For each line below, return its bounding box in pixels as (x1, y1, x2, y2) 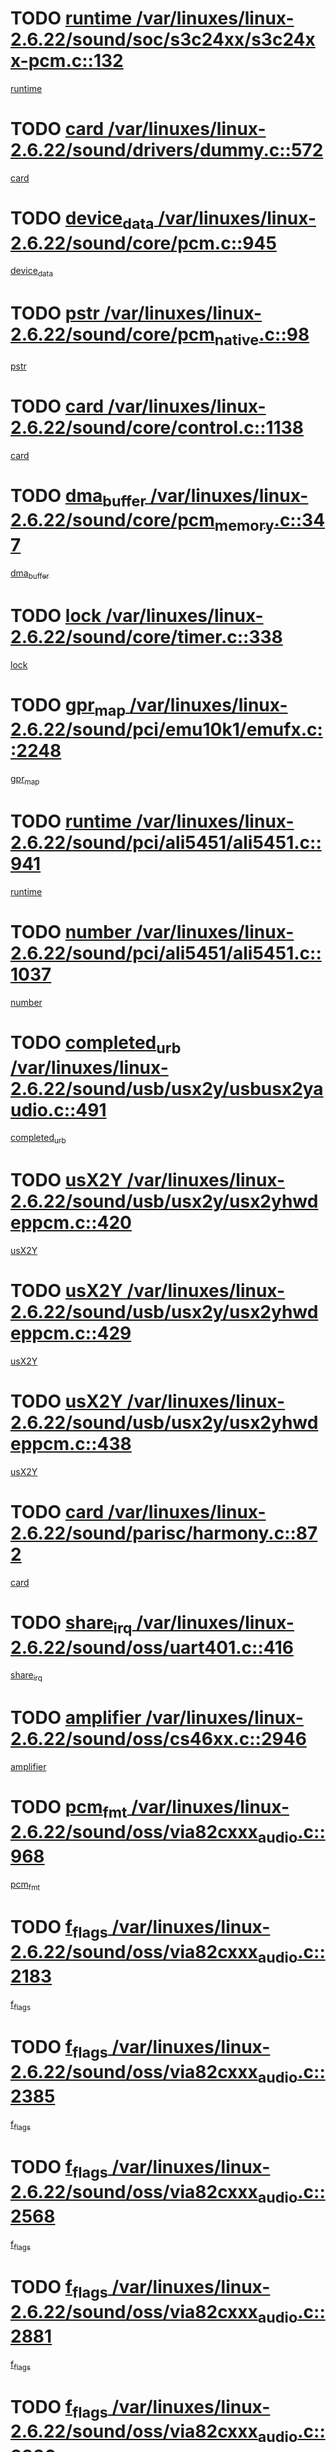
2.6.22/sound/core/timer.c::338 (10, 625, 283, 648)
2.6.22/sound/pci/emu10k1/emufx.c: (10, 718, 323, 741)
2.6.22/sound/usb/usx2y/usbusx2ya (10, 1077, 324, 1100)
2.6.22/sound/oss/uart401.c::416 (10, 1636, 294, 1659)
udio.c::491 (10, 1098, 107, 1121)
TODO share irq (10, 1612, 133, 1637)
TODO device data (10, 207, 155, 233)
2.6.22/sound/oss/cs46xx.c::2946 (10, 1728, 307, 1751)
